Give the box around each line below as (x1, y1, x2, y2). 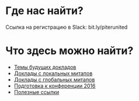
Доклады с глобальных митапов (13, 76, 95, 83)
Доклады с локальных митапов (13, 69, 93, 77)
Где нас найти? (5, 4, 84, 18)
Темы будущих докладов (13, 63, 77, 70)
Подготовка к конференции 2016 (13, 82, 96, 89)
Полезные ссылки (13, 88, 60, 95)
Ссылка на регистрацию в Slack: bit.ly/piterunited (5, 23, 128, 31)
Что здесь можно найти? (5, 44, 134, 58)
